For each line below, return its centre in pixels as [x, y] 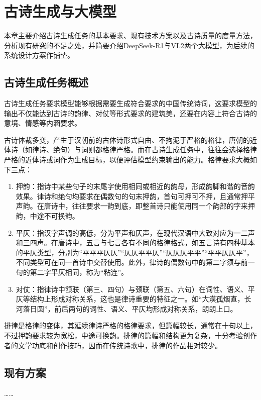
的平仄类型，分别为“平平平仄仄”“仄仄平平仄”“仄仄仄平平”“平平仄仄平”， [135, 252]
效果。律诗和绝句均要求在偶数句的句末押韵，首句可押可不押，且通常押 [132, 196]
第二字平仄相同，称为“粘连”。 [79, 272]
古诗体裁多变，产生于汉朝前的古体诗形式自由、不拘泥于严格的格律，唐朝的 [127, 139]
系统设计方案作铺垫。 [39, 55]
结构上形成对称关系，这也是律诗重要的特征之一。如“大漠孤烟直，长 [141, 299]
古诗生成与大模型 [60, 11]
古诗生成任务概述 [46, 82]
